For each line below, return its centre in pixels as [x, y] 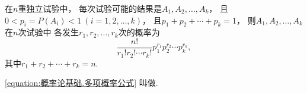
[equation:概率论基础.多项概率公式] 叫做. [81, 83]
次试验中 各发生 [49, 32]
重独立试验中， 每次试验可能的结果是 [90, 8]
